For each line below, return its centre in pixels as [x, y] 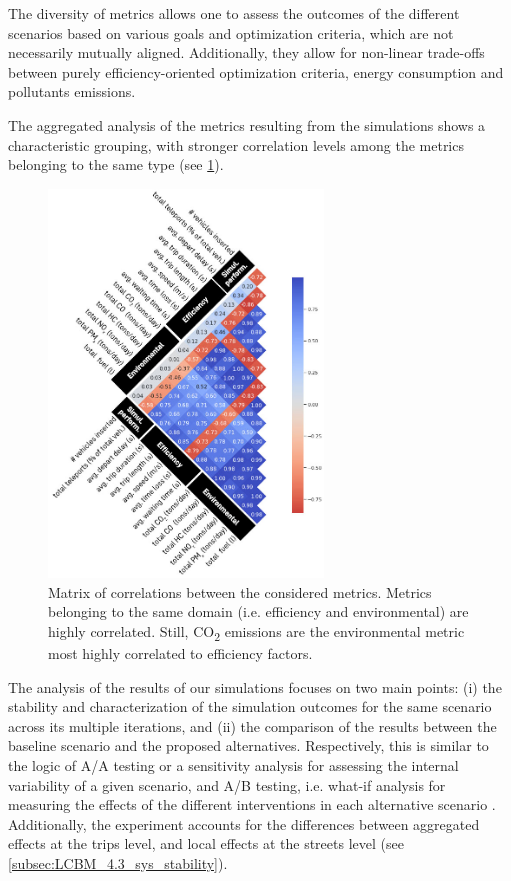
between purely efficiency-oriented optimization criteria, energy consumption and [256, 71]
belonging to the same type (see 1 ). [116, 164]
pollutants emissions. [72, 91]
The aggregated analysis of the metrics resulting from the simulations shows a [247, 124]
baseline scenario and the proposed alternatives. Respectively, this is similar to [248, 745]
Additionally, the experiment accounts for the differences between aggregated [244, 823]
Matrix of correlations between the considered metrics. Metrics [240, 591]
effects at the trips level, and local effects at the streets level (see [206, 843]
